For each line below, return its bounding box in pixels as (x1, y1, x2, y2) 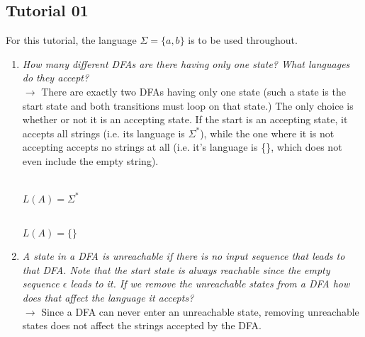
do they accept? (22, 70, 89, 85)
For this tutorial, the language (6, 33, 137, 47)
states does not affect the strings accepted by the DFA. (22, 318, 262, 333)
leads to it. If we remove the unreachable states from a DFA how (70, 276, 350, 291)
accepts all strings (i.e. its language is (22, 125, 185, 140)
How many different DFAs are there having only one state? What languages (22, 56, 350, 71)
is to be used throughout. (188, 33, 298, 47)
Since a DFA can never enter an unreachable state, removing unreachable (41, 304, 359, 319)
